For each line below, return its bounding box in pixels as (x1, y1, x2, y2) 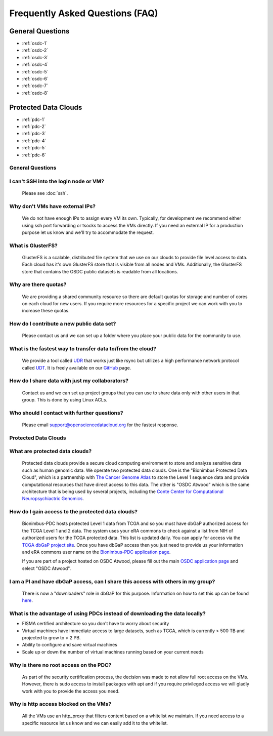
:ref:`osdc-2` (22, 47, 49, 53)
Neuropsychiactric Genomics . (22, 496, 84, 502)
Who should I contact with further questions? (9, 409, 123, 416)
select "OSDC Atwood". (22, 565, 71, 571)
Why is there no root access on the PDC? (9, 661, 112, 668)
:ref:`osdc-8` (22, 90, 49, 96)
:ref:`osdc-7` (22, 83, 48, 89)
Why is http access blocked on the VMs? (9, 701, 112, 708)
